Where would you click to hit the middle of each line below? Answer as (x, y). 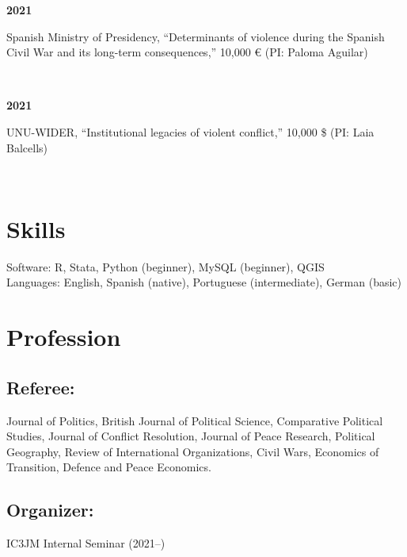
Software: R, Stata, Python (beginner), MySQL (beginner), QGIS (165, 266)
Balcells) (27, 147)
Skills (36, 228)
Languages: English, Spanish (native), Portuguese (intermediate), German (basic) (204, 282)
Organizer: (50, 510)
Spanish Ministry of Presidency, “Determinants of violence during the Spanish (196, 36)
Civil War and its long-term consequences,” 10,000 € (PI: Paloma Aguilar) (187, 52)
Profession (64, 337)
